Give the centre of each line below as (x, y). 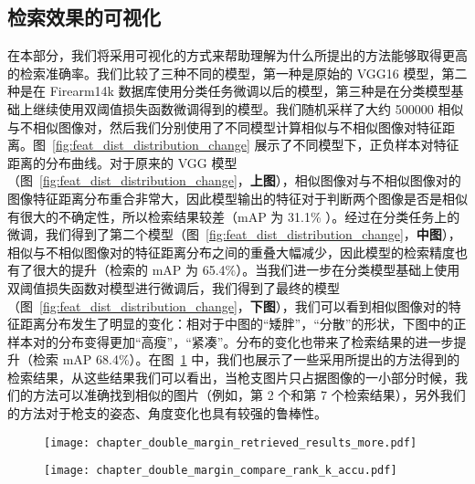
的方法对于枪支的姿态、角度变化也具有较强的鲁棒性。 (167, 413)
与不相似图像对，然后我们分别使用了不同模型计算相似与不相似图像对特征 (225, 126)
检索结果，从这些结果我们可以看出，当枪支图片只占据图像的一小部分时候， (231, 377)
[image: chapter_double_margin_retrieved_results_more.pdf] (231, 442)
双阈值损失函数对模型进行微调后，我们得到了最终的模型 (174, 287)
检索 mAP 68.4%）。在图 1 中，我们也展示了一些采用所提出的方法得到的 (246, 359)
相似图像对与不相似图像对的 (378, 180)
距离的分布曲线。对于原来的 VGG (107, 162)
